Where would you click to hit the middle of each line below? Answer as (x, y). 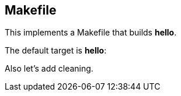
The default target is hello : (56, 51)
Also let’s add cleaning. (49, 69)
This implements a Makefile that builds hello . (91, 33)
